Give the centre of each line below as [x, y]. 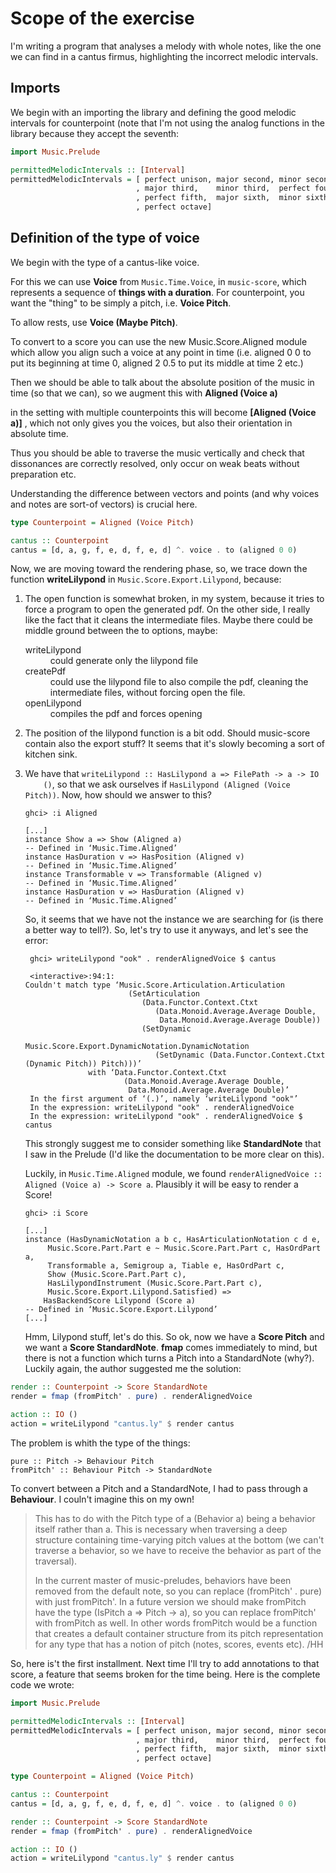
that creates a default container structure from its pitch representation [179, 1633]
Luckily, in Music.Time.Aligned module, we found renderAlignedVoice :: [173, 1174]
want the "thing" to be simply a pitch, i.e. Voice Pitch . [121, 303]
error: [36, 941]
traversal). [56, 1561]
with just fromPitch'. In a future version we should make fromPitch [170, 1601]
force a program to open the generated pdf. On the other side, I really [167, 609]
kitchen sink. [51, 754]
